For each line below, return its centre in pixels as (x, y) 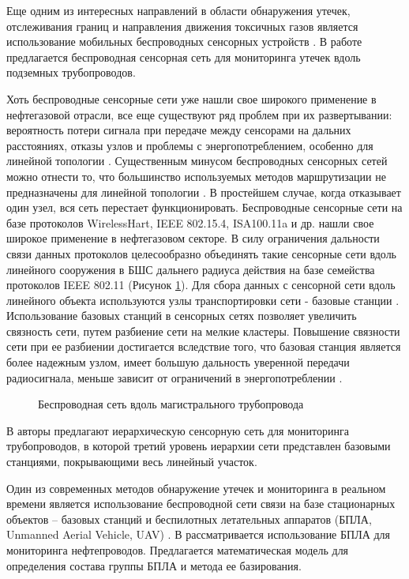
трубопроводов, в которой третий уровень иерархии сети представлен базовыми (199, 446)
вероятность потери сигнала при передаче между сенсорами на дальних (179, 130)
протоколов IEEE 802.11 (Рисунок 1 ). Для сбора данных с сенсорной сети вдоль (201, 285)
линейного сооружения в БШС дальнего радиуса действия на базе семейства (191, 269)
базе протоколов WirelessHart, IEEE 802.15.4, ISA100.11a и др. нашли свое (190, 222)
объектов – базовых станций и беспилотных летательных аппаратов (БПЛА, (189, 519)
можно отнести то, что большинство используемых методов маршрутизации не (196, 176)
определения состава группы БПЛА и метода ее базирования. (154, 565)
